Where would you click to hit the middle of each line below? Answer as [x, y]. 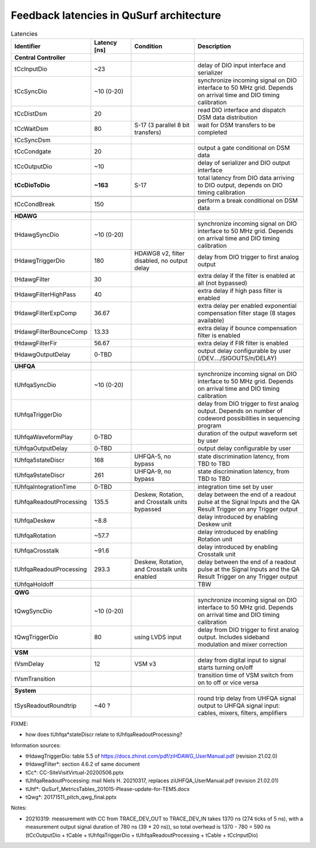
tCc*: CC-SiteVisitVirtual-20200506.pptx [75, 772]
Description [214, 46]
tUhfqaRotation [35, 535]
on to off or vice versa [228, 682]
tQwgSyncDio [33, 611]
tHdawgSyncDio [37, 235]
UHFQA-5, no [153, 456]
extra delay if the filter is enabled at [246, 276]
